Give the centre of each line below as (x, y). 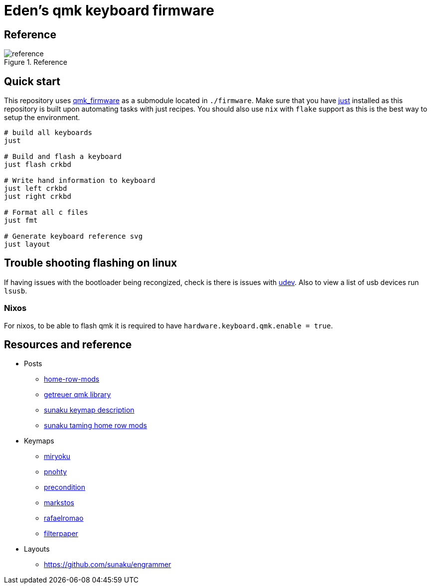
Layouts (37, 549)
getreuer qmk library (77, 395)
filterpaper (61, 534)
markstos (59, 503)
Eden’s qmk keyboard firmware (109, 10)
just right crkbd (38, 197)
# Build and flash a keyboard (63, 157)
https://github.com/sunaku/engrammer (108, 565)
